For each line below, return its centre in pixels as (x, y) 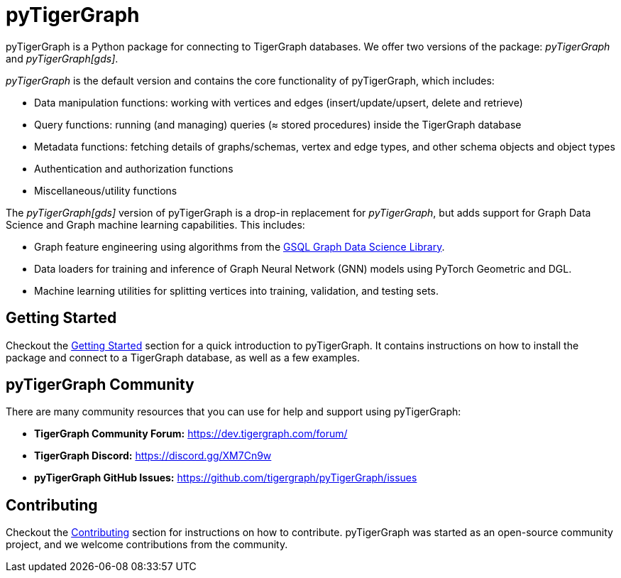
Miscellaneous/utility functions (106, 190)
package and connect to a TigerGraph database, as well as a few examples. (183, 357)
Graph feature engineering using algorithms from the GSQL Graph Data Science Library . (240, 246)
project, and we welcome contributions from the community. (147, 545)
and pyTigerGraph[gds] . (62, 58)
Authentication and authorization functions (134, 168)
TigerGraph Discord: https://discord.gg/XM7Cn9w (153, 456)
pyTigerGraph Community (100, 385)
